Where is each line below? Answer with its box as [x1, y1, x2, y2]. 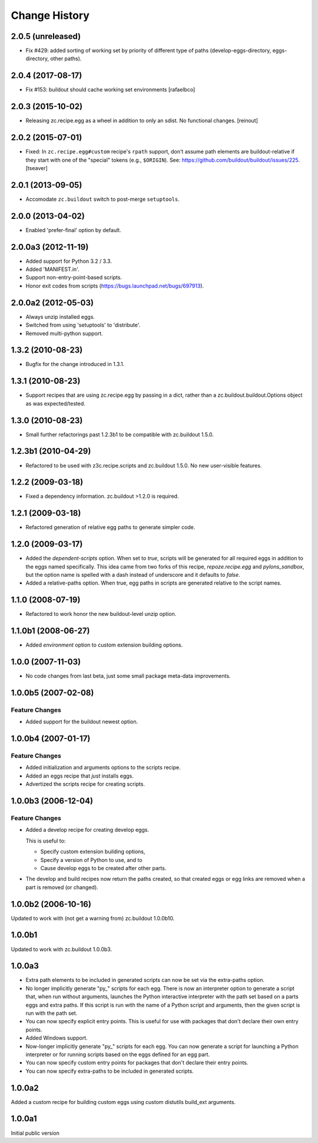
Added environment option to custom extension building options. [25, 641, 183, 649]
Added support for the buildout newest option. [25, 718, 138, 726]
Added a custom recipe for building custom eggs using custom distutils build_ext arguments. [11, 1098, 236, 1105]
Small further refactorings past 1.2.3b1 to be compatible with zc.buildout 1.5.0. [25, 431, 214, 438]
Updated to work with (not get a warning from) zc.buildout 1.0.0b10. [11, 915, 175, 922]
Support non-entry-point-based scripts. [25, 274, 122, 281]
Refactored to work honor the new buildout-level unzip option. [25, 610, 177, 618]
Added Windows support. [25, 1034, 88, 1041]
